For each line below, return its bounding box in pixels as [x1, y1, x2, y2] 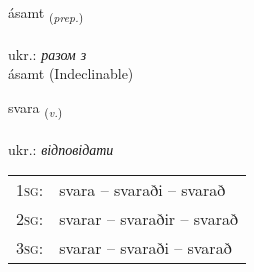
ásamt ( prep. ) [8, 2, 84, 25]
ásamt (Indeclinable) [8, 63, 134, 84]
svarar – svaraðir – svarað [59, 207, 238, 231]
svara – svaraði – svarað [59, 178, 226, 202]
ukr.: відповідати [8, 138, 114, 159]
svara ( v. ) [8, 96, 63, 120]
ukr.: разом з [8, 43, 87, 64]
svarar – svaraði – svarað [59, 236, 232, 260]
